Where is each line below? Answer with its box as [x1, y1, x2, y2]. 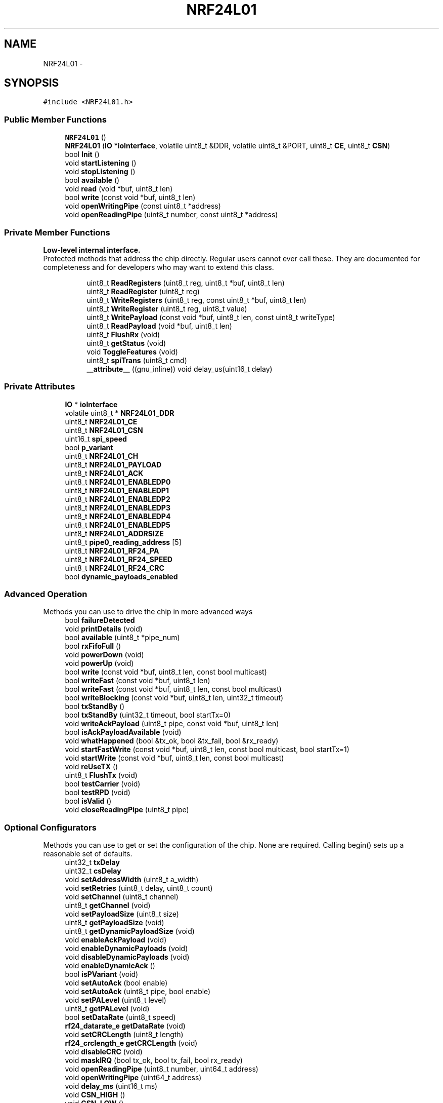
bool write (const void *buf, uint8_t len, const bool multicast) [65, 667, 267, 677]
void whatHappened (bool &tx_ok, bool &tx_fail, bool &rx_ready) [65, 736, 279, 745]
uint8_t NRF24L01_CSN [65, 425, 143, 435]
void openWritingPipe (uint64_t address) [65, 1073, 202, 1082]
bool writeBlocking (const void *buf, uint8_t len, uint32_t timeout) [65, 693, 284, 702]
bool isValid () [65, 797, 112, 806]
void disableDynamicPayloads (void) [65, 953, 190, 962]
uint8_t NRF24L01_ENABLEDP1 [65, 486, 169, 495]
